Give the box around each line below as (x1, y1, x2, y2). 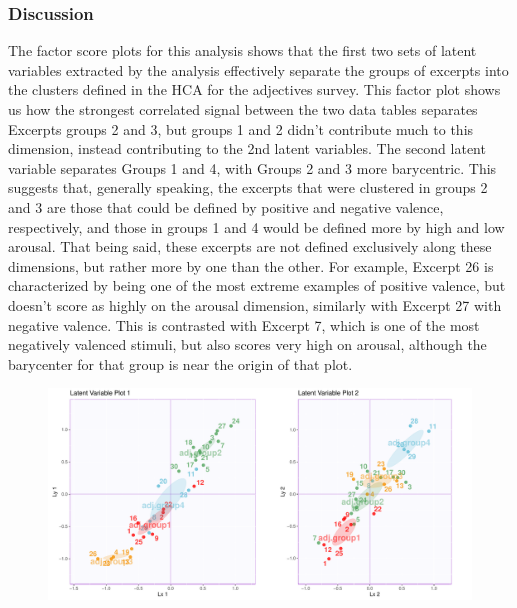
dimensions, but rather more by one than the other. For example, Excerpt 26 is (8, 255, 494, 276)
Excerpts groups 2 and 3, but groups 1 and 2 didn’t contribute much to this (8, 118, 474, 139)
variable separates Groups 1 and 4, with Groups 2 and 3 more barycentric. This (8, 157, 497, 178)
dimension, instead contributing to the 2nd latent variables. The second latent (8, 138, 486, 159)
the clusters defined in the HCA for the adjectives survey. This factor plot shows (8, 79, 501, 100)
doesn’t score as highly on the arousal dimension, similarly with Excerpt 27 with (8, 294, 502, 315)
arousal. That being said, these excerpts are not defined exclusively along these (8, 236, 492, 257)
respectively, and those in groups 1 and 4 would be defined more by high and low (8, 216, 505, 237)
